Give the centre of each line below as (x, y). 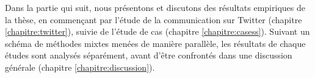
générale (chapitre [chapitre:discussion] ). (80, 67)
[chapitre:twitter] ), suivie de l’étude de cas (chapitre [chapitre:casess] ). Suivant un (157, 31)
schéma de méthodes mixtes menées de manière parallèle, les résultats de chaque (155, 43)
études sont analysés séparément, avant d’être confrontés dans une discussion (149, 55)
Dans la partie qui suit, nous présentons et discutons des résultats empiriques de (155, 7)
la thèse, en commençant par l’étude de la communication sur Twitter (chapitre (154, 19)
